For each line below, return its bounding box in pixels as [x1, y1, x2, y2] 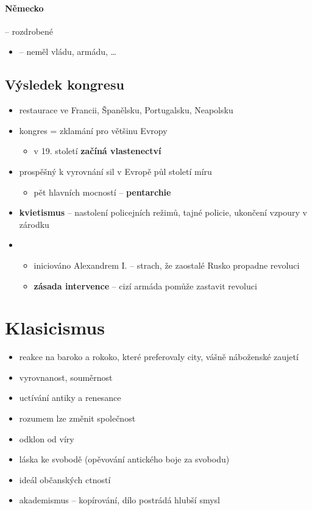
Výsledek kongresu [5, 75, 124, 94]
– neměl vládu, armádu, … [19, 45, 116, 58]
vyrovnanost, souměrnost [19, 370, 113, 383]
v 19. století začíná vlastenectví [34, 144, 161, 157]
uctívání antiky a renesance [19, 391, 121, 404]
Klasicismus [5, 315, 105, 340]
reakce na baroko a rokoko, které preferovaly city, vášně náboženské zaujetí [19, 350, 299, 363]
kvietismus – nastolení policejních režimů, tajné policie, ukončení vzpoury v [19, 206, 308, 219]
